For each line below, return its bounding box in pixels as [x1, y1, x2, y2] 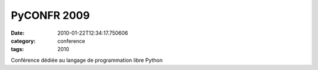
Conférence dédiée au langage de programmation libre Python [11, 56, 163, 64]
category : [11, 37, 36, 44]
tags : [11, 46, 24, 53]
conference [57, 37, 85, 44]
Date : [11, 29, 25, 36]
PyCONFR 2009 [11, 9, 90, 22]
